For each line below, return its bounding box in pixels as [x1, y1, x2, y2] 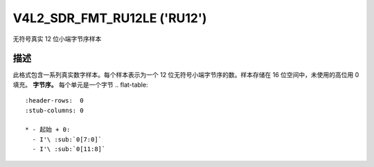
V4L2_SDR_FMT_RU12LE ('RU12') [12, 10, 207, 26]
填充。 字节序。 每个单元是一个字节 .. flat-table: [12, 80, 148, 89]
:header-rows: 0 [25, 97, 84, 105]
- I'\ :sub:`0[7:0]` [32, 135, 103, 143]
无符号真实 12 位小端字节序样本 [12, 35, 102, 43]
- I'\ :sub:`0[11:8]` [32, 146, 106, 153]
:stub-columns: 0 [25, 106, 84, 114]
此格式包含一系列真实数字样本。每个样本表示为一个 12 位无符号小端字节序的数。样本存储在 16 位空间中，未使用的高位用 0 [12, 71, 359, 79]
